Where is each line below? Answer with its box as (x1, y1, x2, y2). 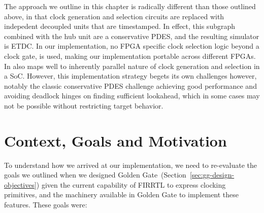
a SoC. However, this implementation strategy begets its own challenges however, (4, 70, 257, 81)
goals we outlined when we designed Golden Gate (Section (4, 169, 186, 180)
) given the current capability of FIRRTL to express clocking (36, 179, 226, 190)
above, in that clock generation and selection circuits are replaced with (4, 11, 224, 21)
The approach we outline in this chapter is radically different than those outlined (4, 1, 256, 11)
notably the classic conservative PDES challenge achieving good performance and (4, 80, 257, 91)
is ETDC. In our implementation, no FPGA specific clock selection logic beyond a (4, 41, 259, 51)
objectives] (4, 179, 37, 190)
